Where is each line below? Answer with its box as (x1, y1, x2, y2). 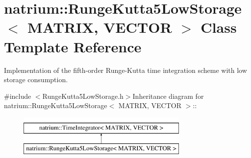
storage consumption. (4, 74, 68, 85)
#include (4, 90, 31, 101)
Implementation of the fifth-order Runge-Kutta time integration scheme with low (4, 65, 247, 75)
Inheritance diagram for (132, 90, 204, 101)
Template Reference (4, 36, 142, 56)
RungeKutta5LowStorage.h (42, 90, 124, 101)
